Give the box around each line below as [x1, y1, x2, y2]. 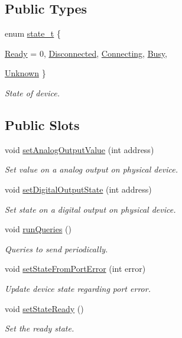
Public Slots [5, 115, 80, 134]
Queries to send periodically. [5, 242, 108, 255]
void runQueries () [5, 223, 71, 235]
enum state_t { [5, 27, 61, 40]
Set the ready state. [5, 322, 74, 334]
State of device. [5, 86, 60, 99]
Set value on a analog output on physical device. [5, 163, 178, 175]
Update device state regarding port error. [5, 282, 151, 294]
